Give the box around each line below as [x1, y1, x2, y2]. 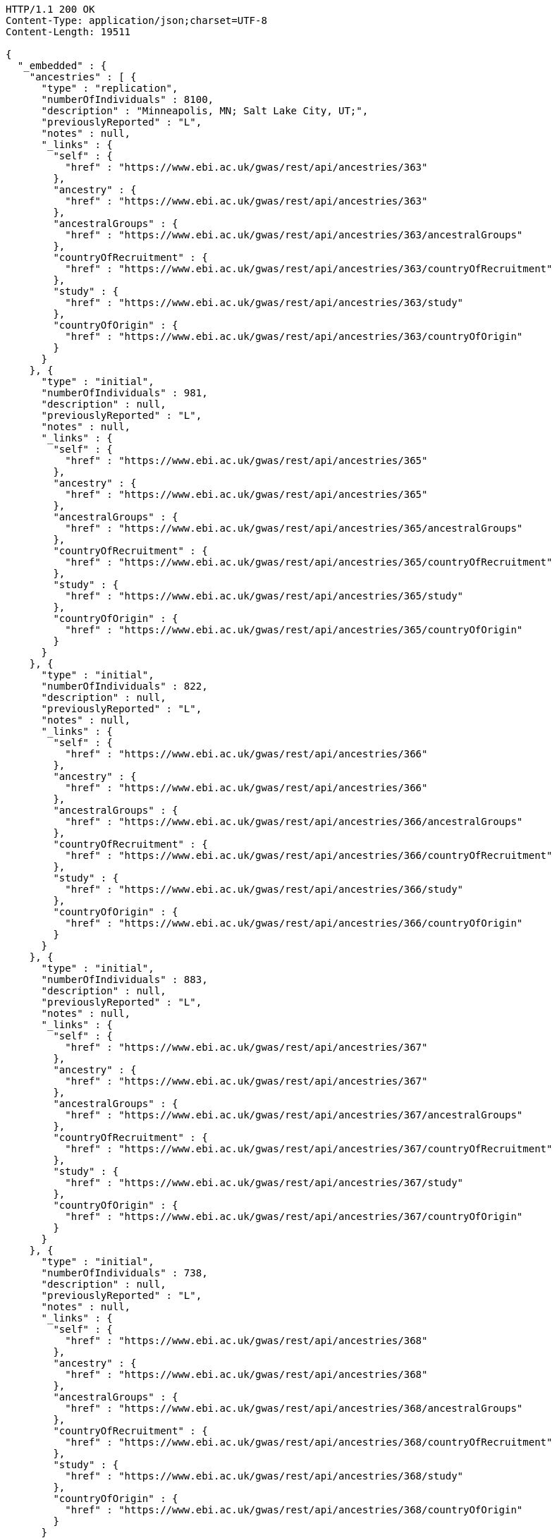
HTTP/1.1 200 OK [6, 4, 95, 15]
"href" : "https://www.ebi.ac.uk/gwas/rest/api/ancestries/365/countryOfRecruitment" [65, 556, 553, 568]
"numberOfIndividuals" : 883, [41, 974, 208, 985]
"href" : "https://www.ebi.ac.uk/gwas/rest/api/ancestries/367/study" [65, 1177, 464, 1188]
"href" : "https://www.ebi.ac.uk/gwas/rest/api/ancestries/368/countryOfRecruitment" [65, 1436, 553, 1448]
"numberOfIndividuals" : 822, [41, 680, 208, 692]
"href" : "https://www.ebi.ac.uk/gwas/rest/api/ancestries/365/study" [65, 590, 464, 602]
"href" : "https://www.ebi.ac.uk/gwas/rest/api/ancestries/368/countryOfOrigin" [65, 1504, 523, 1515]
